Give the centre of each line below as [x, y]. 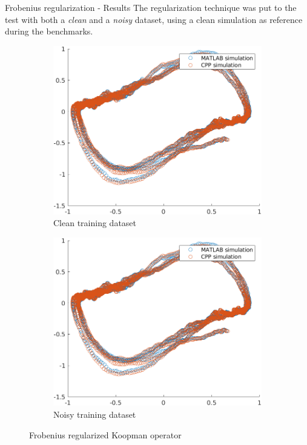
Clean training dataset [95, 223]
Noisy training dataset [95, 414]
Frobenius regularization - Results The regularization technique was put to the [151, 7]
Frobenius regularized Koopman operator [105, 434]
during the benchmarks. [49, 31]
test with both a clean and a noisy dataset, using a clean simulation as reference [154, 19]
